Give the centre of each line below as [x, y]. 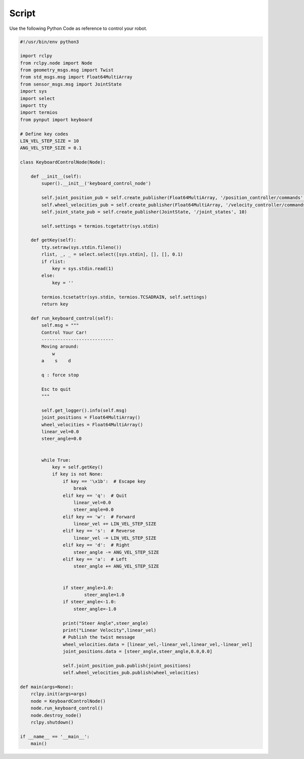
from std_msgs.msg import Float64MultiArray [76, 77]
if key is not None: [78, 474]
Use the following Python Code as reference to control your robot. [78, 28]
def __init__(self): [56, 176]
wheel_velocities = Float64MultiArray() [92, 425]
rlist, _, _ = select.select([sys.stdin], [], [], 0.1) [112, 254]
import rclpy [36, 56]
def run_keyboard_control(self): [72, 318]
